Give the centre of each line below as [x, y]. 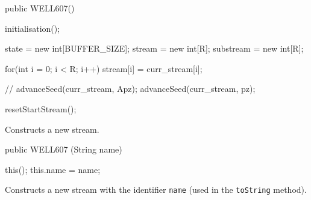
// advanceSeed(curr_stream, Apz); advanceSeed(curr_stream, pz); [130, 89]
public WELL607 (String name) [64, 149]
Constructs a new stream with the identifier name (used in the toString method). [156, 189]
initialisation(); [33, 28]
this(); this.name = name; [53, 169]
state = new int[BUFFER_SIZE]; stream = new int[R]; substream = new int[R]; [154, 48]
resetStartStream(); [41, 108]
